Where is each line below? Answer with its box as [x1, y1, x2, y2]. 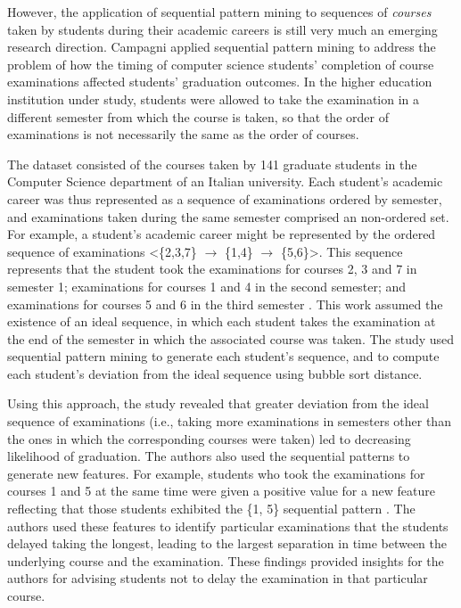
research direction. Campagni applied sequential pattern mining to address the [7, 37, 436, 56]
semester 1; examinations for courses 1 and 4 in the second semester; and [7, 276, 407, 295]
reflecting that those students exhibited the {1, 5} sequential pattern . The [7, 499, 416, 518]
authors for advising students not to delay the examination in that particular [7, 569, 428, 587]
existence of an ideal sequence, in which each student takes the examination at [7, 312, 436, 331]
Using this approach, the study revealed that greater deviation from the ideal [7, 394, 429, 413]
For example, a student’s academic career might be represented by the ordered [7, 225, 436, 243]
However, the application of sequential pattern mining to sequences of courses [7, 3, 432, 21]
